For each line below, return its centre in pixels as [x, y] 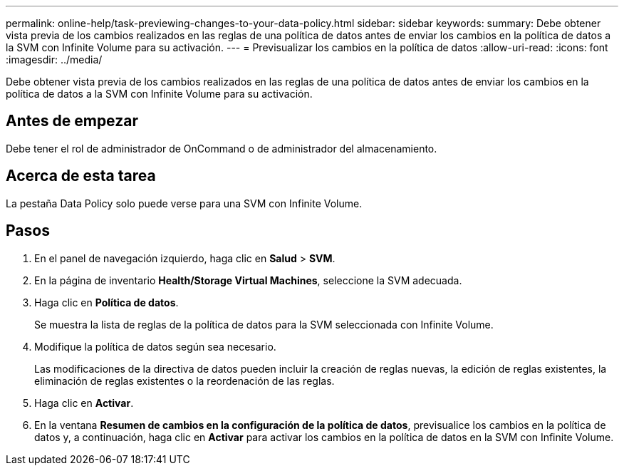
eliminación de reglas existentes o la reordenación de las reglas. [184, 381]
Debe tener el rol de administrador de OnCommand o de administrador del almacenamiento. [222, 148]
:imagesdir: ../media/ [54, 59]
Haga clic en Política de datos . [106, 302]
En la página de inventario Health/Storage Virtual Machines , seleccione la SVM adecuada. [248, 280]
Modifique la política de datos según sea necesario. [155, 346]
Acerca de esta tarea [81, 176]
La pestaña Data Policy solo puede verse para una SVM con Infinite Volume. [184, 203]
